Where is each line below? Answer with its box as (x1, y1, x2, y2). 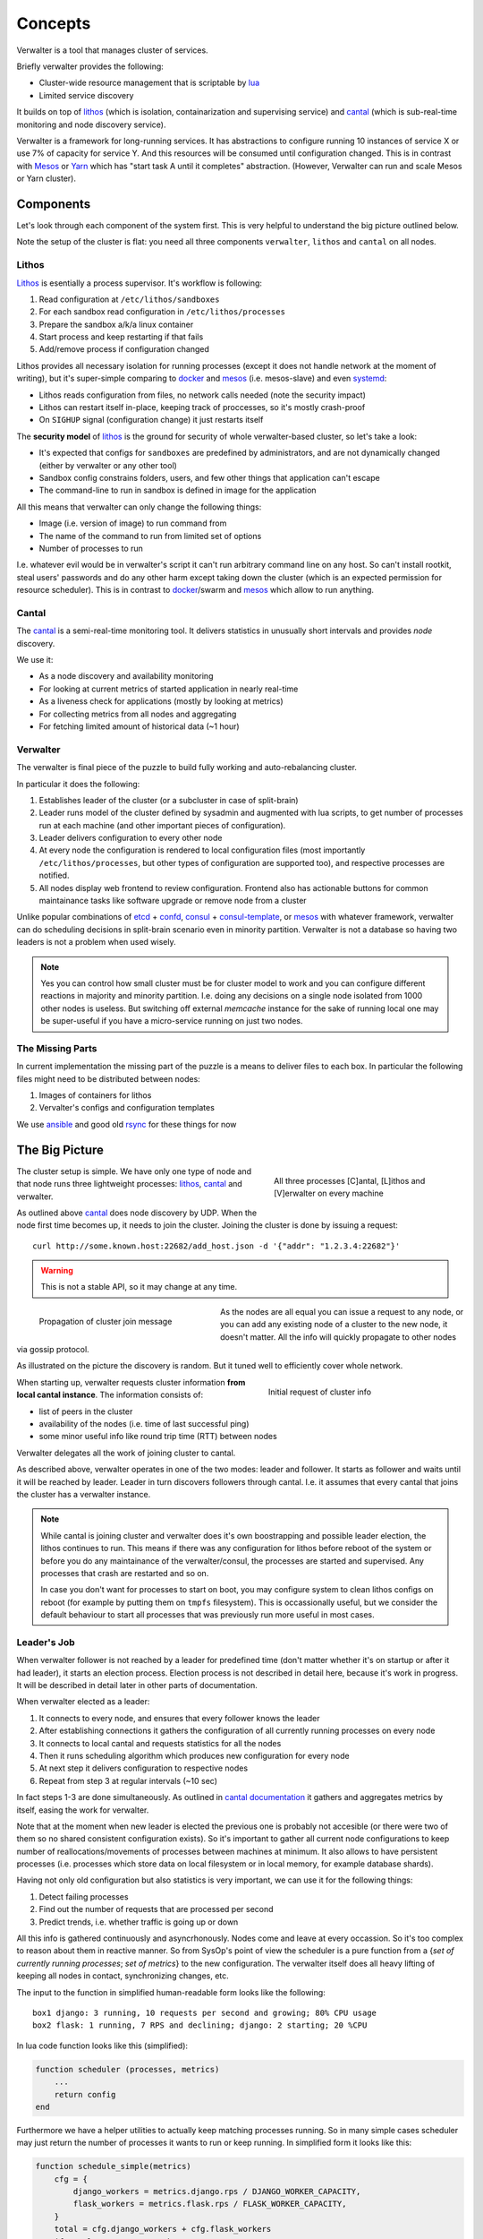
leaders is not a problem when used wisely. (16, 937, 176, 948)
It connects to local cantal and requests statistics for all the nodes (38, 1737, 282, 1748)
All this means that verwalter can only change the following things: (16, 502, 262, 512)
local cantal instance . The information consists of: (16, 1389, 204, 1401)
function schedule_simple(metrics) (35, 2161, 191, 2172)
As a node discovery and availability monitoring (38, 671, 214, 682)
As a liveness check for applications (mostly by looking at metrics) (38, 696, 284, 707)
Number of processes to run (38, 543, 143, 553)
